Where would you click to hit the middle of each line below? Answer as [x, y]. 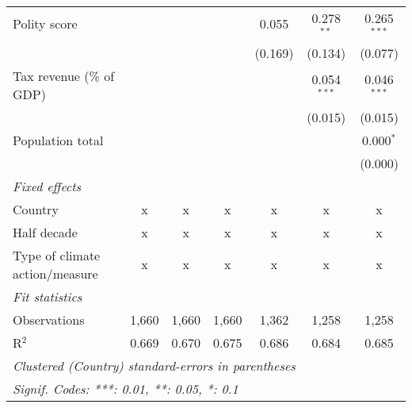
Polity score [45, 24]
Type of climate [57, 255]
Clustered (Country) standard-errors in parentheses [154, 365]
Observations [49, 319]
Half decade [45, 232]
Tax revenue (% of [64, 75]
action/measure [55, 273]
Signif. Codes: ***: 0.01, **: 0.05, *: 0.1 [126, 388]
